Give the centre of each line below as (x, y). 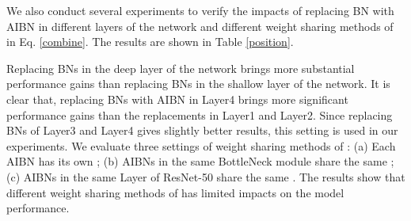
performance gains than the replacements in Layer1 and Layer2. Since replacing (200, 114)
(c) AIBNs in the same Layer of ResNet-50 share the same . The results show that (206, 176)
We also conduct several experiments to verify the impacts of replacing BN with (200, 10)
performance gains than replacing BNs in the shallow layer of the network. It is (198, 84)
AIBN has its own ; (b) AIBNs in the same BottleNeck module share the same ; (200, 161)
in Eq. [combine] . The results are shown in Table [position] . (150, 42)
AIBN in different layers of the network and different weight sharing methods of (200, 26)
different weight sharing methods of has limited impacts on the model (175, 192)
